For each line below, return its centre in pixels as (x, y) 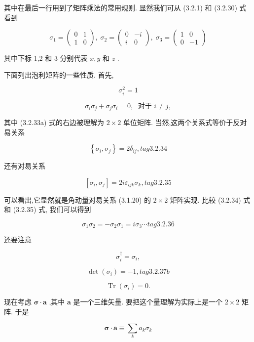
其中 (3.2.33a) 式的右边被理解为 (54, 122)
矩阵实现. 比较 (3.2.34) (205, 199)
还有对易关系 (25, 166)
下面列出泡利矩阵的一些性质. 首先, (59, 74)
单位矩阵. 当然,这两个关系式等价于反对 (185, 122)
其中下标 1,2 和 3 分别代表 (46, 58)
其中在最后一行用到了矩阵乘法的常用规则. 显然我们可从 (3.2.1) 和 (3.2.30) (121, 7)
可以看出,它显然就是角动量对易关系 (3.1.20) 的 (77, 199)
